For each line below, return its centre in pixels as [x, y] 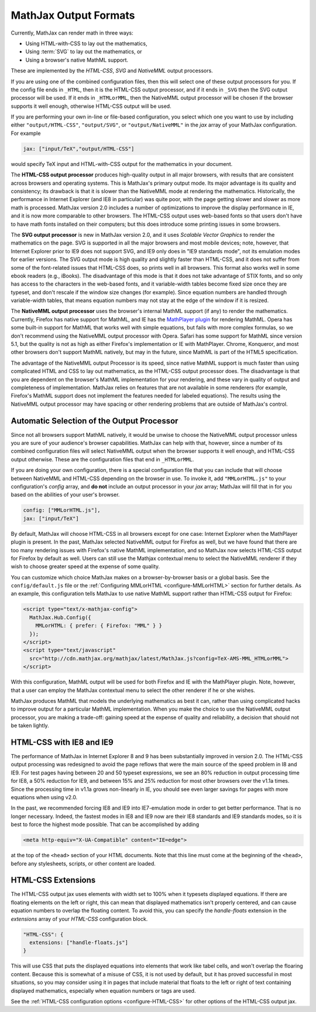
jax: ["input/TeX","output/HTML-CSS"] [79, 149]
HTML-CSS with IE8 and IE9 [62, 742]
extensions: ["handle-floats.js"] [79, 942]
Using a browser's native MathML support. [77, 60]
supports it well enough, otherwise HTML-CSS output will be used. [91, 106]
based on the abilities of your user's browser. [65, 495]
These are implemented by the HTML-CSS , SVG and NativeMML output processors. [112, 71]
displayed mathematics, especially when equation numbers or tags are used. [103, 990]
